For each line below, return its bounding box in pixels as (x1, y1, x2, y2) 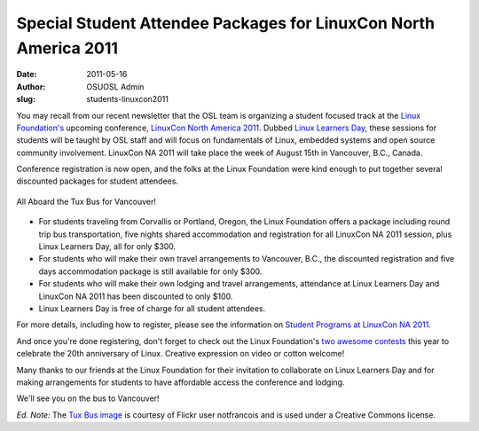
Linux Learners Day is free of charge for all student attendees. (38, 302, 266, 314)
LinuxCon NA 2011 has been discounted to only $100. (38, 291, 233, 302)
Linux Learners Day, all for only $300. (38, 241, 177, 252)
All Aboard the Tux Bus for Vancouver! (16, 196, 157, 207)
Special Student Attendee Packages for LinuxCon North (16, 13, 435, 33)
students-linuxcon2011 (86, 94, 169, 105)
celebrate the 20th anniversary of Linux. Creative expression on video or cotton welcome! (16, 349, 345, 359)
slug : (16, 94, 35, 105)
